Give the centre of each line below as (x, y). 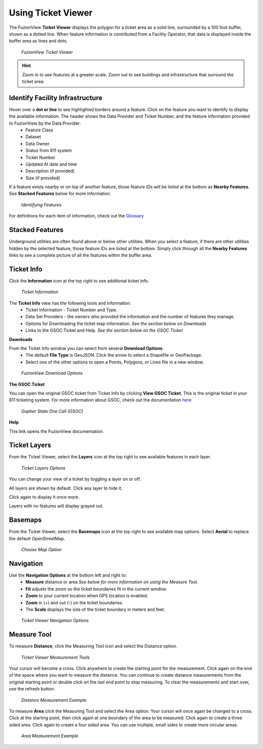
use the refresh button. (32, 689)
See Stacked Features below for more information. (60, 193)
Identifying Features (41, 205)
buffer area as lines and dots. (38, 41)
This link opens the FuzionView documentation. (56, 431)
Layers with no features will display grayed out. (56, 506)
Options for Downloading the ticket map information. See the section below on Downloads (116, 323)
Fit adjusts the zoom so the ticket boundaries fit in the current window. (96, 589)
